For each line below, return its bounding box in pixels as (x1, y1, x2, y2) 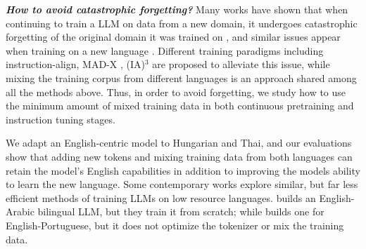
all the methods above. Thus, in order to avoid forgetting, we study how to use (6, 84, 346, 99)
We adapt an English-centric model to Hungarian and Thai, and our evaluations (6, 135, 352, 150)
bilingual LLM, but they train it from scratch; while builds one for (37, 204, 324, 219)
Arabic (6, 204, 34, 219)
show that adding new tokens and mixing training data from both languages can (6, 149, 353, 163)
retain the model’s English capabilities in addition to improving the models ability (6, 163, 360, 177)
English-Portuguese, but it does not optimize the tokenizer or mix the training (6, 217, 344, 232)
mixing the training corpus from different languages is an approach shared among (6, 70, 357, 85)
